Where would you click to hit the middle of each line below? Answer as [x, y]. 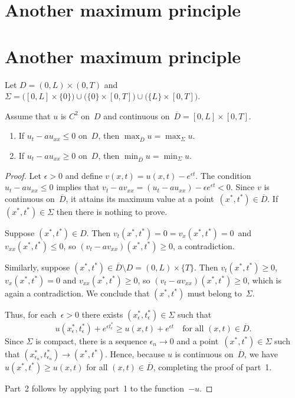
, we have [261, 353]
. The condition [223, 175]
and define [84, 175]
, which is [264, 280]
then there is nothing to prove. [112, 211]
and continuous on [137, 115]
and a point [198, 340]
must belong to [214, 293]
